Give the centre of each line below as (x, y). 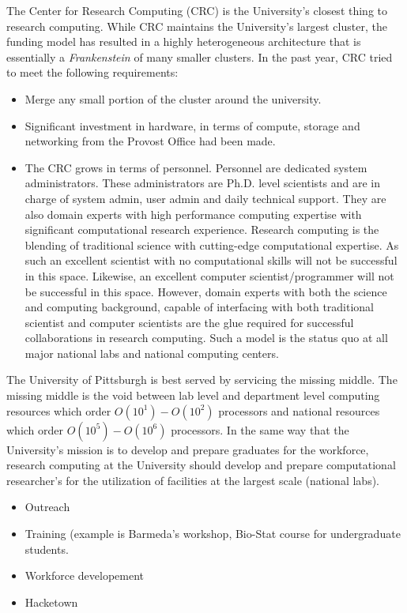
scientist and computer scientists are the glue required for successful (189, 322)
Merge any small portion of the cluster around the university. (173, 98)
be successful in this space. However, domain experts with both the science (206, 291)
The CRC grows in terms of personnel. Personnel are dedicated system (196, 167)
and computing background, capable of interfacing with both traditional (200, 307)
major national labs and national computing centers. (152, 353)
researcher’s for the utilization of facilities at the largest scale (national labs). (193, 480)
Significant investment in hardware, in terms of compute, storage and (192, 125)
